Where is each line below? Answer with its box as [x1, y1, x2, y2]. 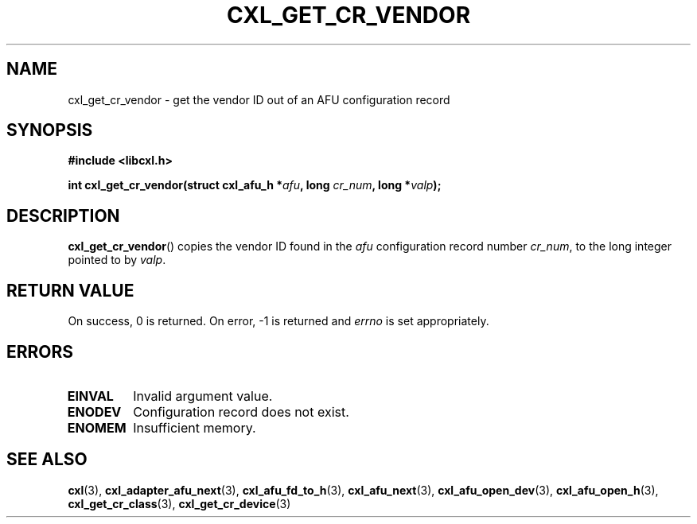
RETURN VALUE [6, 280, 134, 301]
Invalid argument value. [133, 387, 273, 404]
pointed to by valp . [68, 253, 166, 267]
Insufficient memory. [133, 419, 256, 436]
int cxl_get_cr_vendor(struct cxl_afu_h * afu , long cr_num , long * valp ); [68, 178, 442, 192]
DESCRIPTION [6, 205, 120, 226]
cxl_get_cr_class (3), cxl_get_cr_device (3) [68, 496, 291, 510]
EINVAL [67, 387, 114, 404]
